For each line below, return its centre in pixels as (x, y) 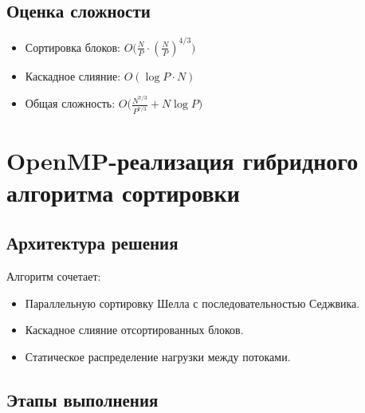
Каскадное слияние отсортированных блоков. (134, 330)
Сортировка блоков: (73, 47)
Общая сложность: (70, 103)
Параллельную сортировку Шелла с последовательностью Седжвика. (192, 303)
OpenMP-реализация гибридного (182, 161)
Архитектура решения (92, 243)
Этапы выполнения (82, 399)
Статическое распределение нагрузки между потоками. (158, 356)
